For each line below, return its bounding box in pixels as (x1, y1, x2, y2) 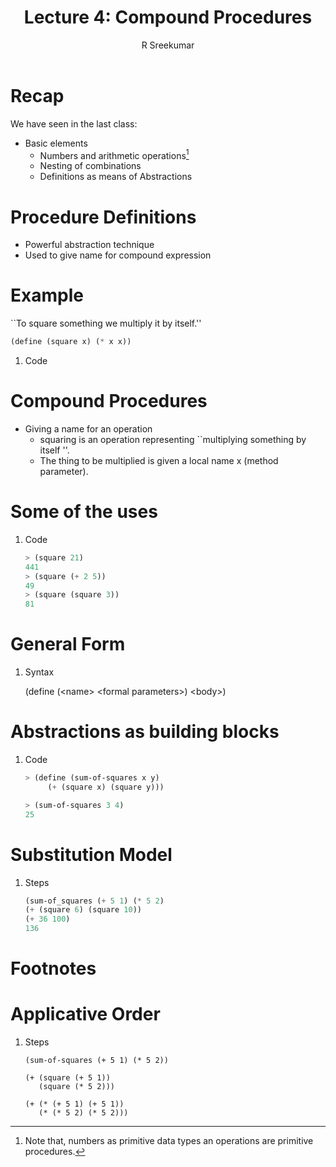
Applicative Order (10, 1003, 161, 1026)
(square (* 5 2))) (38, 1082, 115, 1092)
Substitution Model (10, 843, 173, 866)
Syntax (24, 666, 55, 678)
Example (10, 284, 84, 307)
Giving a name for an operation (24, 423, 153, 435)
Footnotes (10, 957, 97, 980)
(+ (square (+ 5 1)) (24, 1073, 111, 1083)
